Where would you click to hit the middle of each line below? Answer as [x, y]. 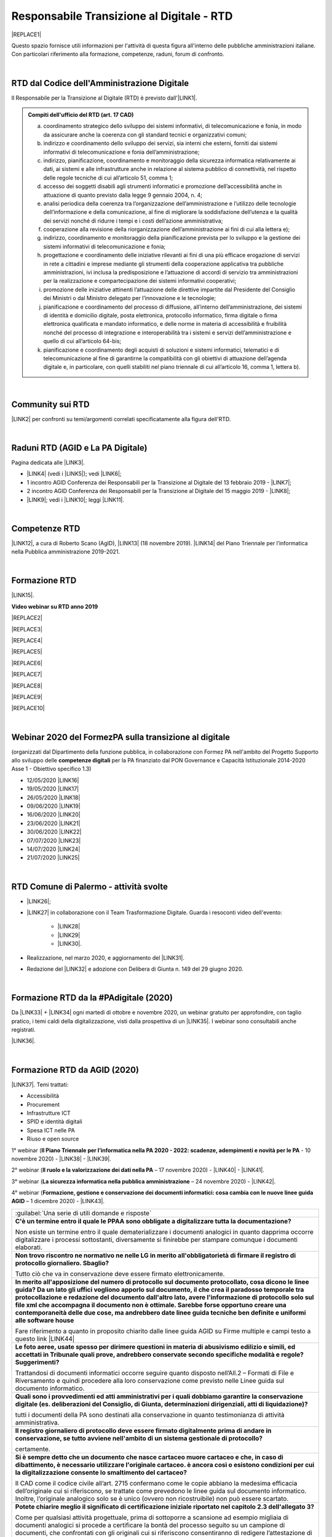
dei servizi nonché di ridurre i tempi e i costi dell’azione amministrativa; [133, 221]
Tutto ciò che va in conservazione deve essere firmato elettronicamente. [120, 1274]
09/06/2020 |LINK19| [54, 806]
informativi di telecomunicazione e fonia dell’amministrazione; [121, 152]
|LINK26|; [39, 901]
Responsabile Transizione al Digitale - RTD [122, 16]
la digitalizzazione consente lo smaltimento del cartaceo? [101, 1472]
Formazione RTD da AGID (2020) [75, 1070]
